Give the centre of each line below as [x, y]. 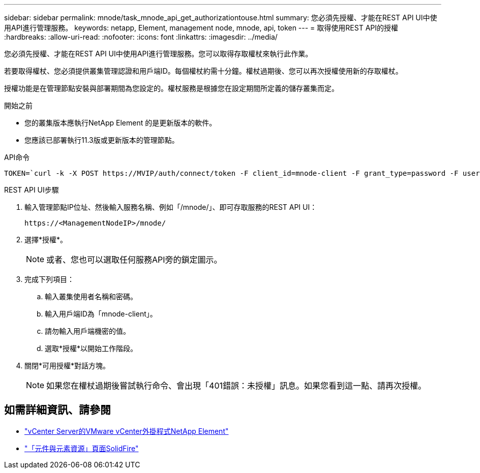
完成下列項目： [49, 279]
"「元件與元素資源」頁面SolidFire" [82, 448]
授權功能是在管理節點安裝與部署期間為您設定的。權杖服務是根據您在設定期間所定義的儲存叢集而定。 [171, 88]
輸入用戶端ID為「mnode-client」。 [101, 314]
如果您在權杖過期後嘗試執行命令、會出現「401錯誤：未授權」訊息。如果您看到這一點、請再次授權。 [236, 386]
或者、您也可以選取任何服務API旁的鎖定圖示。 [134, 260]
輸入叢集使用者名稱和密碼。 [91, 296]
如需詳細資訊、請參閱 [57, 410]
